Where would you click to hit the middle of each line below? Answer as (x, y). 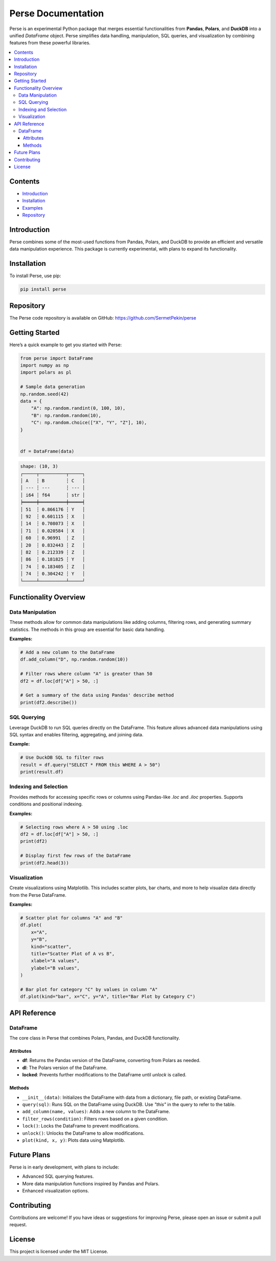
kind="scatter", (51, 947)
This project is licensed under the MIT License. (59, 1252)
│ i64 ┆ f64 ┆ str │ (53, 495)
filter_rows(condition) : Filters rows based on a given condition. (95, 1119)
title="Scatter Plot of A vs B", (73, 953)
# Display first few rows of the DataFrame (76, 856)
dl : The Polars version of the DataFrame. (65, 1067)
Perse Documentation (57, 13)
